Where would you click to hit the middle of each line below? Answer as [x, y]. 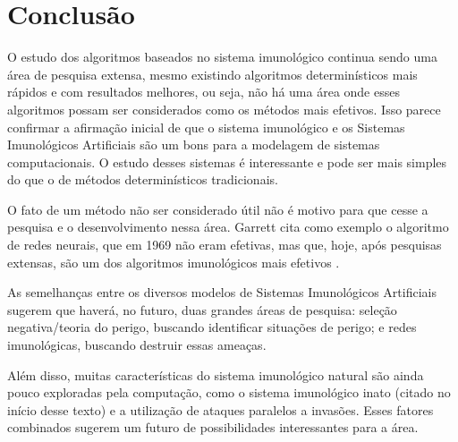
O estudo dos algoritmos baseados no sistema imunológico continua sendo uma [222, 57]
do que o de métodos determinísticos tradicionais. [143, 179]
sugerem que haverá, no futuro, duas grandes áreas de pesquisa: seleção [202, 309]
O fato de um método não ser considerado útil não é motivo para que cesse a [218, 209]
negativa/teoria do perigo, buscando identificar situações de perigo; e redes [212, 327]
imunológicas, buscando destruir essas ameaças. [137, 345]
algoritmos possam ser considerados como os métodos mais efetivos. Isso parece [224, 109]
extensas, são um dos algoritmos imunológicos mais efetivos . [174, 262]
